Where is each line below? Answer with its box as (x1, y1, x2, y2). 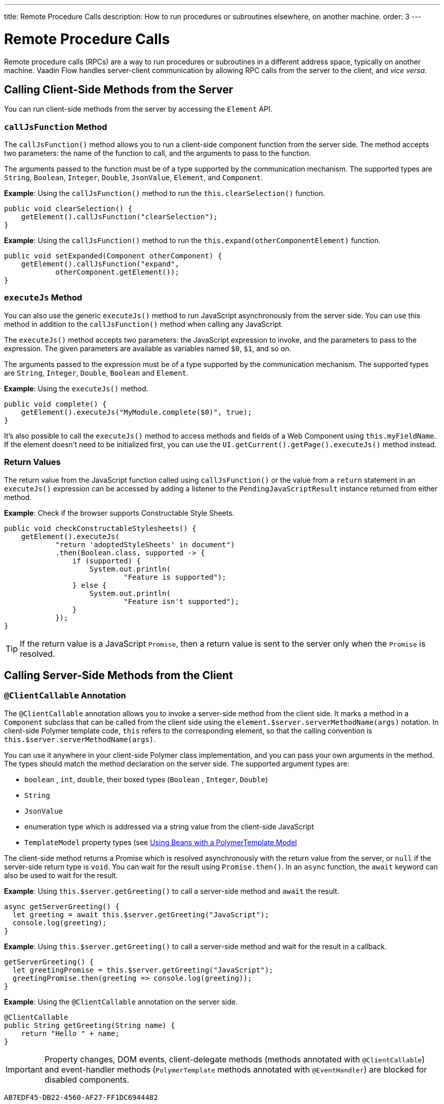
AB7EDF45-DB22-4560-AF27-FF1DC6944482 (4, 1093, 158, 1101)
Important (6, 1064, 43, 1075)
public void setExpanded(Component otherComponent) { (4, 252, 222, 260)
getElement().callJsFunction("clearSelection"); (21, 213, 218, 221)
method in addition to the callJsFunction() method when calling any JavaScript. (4, 319, 283, 328)
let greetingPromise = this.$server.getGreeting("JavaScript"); (12, 965, 274, 974)
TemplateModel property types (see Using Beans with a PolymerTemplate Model (24, 838, 297, 847)
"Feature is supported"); (124, 573, 227, 581)
